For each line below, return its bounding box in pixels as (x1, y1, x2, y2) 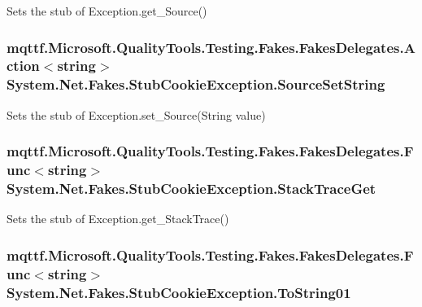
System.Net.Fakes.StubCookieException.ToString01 (7, 282, 351, 302)
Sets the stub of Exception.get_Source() (7, 2, 207, 19)
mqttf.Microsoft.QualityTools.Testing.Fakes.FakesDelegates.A (7, 37, 415, 57)
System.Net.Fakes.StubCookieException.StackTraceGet (7, 178, 376, 199)
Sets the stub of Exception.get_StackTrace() (7, 210, 229, 227)
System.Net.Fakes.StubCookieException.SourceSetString (7, 74, 385, 94)
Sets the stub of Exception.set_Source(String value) (7, 106, 266, 123)
